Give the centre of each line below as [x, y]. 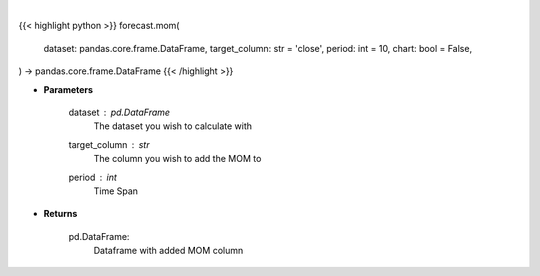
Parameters [68, 89]
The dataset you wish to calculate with [173, 126]
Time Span [116, 191]
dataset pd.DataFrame [119, 112]
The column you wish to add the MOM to [177, 159]
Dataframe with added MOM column [168, 251]
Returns [60, 214]
